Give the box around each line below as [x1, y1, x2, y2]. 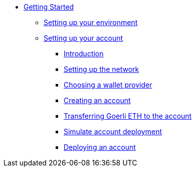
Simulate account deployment [64, 127, 162, 136]
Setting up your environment [44, 18, 138, 27]
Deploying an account [64, 143, 136, 151]
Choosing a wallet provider [64, 80, 152, 89]
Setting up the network [64, 65, 139, 73]
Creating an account [64, 96, 131, 105]
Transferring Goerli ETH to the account [64, 112, 192, 120]
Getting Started [24, 3, 74, 11]
